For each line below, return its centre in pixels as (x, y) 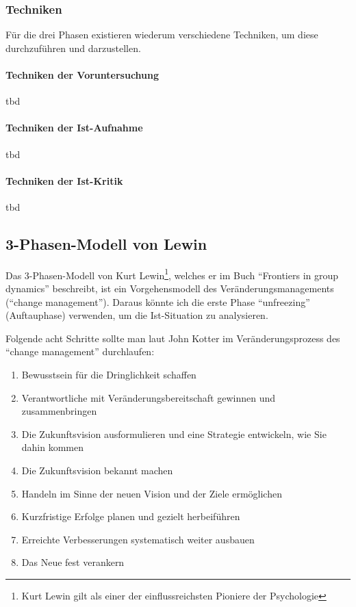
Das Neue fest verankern (73, 562)
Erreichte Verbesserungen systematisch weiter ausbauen (138, 539)
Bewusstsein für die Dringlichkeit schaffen (109, 374)
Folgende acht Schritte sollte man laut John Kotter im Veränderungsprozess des (173, 338)
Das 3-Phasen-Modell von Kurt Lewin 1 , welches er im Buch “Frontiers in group (172, 274)
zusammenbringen (59, 411)
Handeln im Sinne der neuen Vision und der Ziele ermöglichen (152, 493)
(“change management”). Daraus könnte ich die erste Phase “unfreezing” (158, 301)
